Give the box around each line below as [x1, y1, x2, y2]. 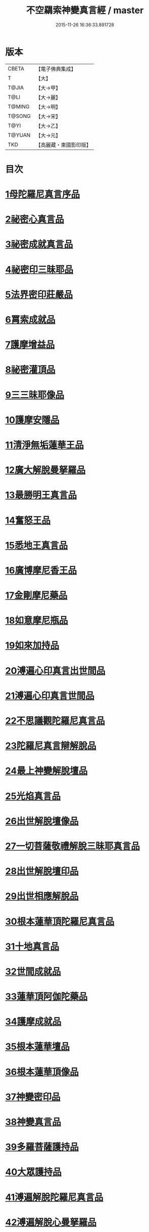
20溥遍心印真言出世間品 [5, 665, 106, 676]
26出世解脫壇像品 [5, 815, 79, 827]
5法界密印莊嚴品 [5, 289, 73, 300]
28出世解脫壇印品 [5, 866, 79, 877]
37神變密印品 [5, 1091, 61, 1102]
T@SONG [8, 112, 31, 120]
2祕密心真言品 [5, 214, 64, 225]
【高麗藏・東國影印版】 [35, 141, 92, 148]
